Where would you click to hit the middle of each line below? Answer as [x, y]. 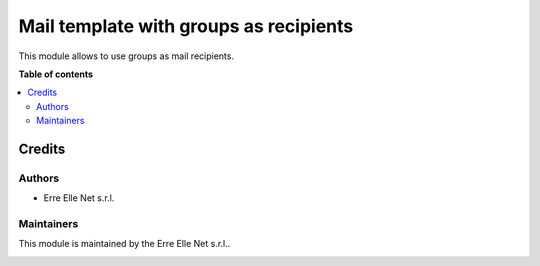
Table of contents [56, 74]
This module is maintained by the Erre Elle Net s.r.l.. [124, 244]
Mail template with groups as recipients [186, 26]
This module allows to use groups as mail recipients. [126, 56]
